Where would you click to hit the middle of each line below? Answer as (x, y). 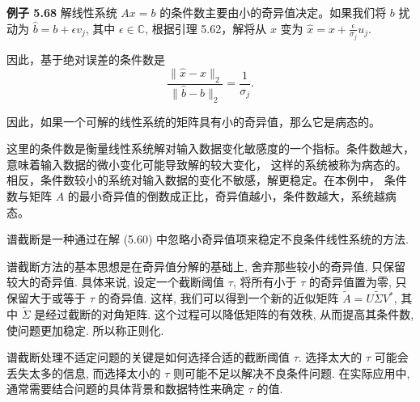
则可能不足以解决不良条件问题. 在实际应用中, (292, 372)
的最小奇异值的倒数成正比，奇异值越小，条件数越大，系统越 (226, 195)
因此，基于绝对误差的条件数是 (86, 59)
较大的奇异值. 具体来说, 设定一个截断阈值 (116, 282)
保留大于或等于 (46, 298)
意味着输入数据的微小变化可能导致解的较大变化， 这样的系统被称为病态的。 (207, 164)
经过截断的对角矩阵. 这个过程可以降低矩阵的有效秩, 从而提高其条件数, (230, 313)
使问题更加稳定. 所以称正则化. (85, 330)
